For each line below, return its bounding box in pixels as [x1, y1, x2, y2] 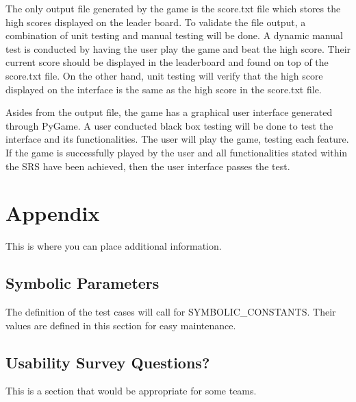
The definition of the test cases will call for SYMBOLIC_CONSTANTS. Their [5, 305, 336, 319]
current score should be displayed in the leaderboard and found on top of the [5, 55, 329, 69]
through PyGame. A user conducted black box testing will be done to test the [5, 118, 333, 132]
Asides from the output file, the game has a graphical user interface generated [5, 105, 333, 119]
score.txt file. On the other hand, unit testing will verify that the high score [5, 68, 323, 82]
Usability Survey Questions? [5, 351, 210, 373]
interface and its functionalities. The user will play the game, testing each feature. [5, 132, 349, 146]
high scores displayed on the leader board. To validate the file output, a [5, 14, 306, 29]
